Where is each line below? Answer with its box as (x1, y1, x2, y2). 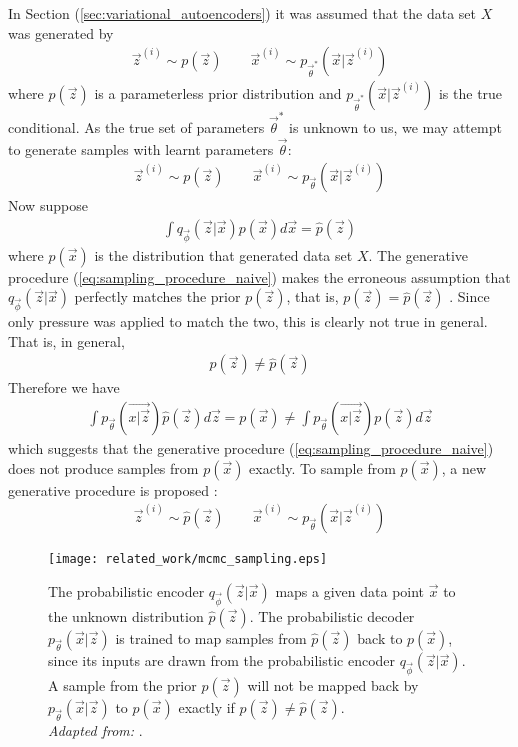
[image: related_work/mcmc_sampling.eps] (48, 552, 328, 567)
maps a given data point (275, 580, 425, 601)
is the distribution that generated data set (94, 244, 353, 265)
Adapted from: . (48, 719, 143, 740)
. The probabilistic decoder (249, 605, 415, 626)
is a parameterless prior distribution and (94, 83, 342, 104)
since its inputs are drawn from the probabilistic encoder (48, 650, 396, 671)
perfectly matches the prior (74, 286, 241, 307)
